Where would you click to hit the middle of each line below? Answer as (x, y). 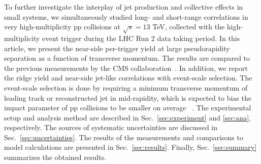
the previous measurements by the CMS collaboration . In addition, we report (126, 68)
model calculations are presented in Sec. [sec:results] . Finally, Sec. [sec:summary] (130, 147)
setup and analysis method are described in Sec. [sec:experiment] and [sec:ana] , (127, 117)
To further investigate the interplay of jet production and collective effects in (124, 7)
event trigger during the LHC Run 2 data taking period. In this (141, 38)
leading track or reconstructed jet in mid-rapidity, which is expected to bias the (128, 97)
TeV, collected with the (189, 27)
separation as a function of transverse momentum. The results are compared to (127, 58)
